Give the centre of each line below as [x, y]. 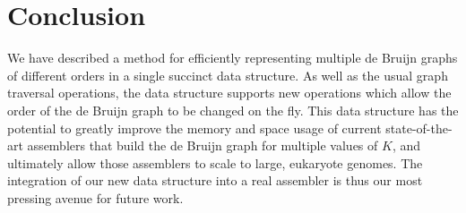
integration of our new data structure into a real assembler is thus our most [215, 180]
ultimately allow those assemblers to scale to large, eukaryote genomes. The [215, 162]
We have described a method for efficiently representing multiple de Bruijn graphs [233, 58]
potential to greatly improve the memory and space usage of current [194, 128]
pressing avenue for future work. [95, 197]
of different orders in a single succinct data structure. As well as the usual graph [228, 75]
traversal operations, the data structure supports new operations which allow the [229, 93]
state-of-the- [419, 128]
